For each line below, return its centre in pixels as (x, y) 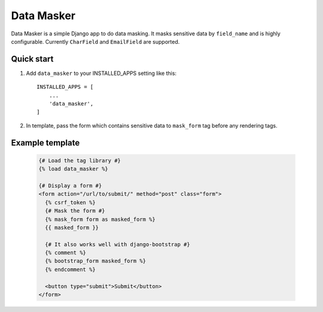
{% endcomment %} (70, 269)
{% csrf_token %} (70, 202)
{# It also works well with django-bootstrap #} (118, 244)
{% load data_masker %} (74, 169)
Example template (45, 143)
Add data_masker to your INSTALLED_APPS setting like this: (101, 73)
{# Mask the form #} (75, 211)
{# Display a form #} (70, 185)
